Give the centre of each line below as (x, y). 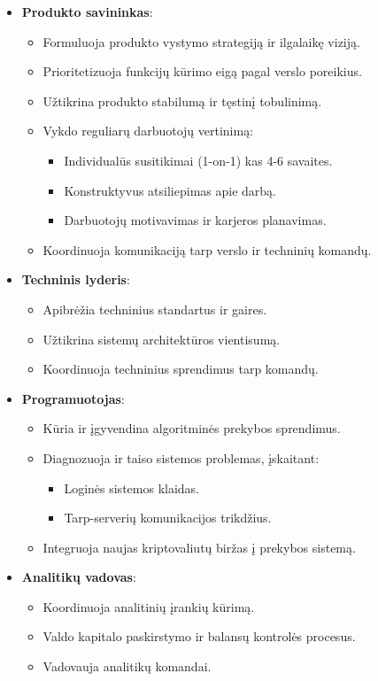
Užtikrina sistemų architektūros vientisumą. (162, 339)
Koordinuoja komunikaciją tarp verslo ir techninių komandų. (207, 249)
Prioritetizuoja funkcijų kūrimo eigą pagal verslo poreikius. (202, 71)
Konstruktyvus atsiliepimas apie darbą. (170, 190)
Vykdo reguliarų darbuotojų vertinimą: (148, 131)
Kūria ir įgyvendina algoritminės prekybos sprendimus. (192, 428)
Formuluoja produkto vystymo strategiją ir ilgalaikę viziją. (201, 41)
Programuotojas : (73, 398)
